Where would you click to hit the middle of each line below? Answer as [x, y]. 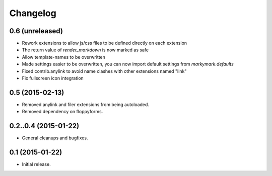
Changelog [33, 13]
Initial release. [36, 164]
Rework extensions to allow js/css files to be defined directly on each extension [105, 43]
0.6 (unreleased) [36, 31]
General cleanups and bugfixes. [55, 138]
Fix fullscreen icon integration [53, 78]
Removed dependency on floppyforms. [62, 112]
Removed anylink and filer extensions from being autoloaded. [86, 104]
